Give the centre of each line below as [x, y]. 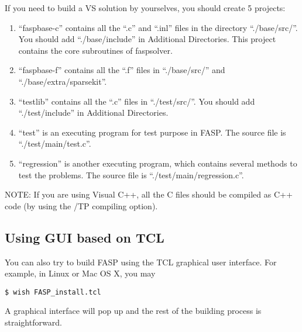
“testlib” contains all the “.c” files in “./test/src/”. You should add [137, 101]
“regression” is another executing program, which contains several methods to [158, 163]
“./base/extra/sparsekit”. [63, 81]
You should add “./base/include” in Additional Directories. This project [147, 39]
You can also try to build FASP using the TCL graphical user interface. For [141, 262]
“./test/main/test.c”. [55, 143]
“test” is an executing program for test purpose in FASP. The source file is [152, 132]
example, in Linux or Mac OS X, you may [80, 273]
